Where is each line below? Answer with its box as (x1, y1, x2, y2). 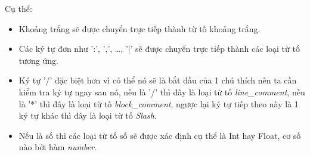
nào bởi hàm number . (18, 141, 97, 153)
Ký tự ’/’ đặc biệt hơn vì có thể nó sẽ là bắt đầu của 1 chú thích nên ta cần (18, 74, 297, 86)
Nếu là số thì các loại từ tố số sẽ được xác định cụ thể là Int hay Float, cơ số (18, 129, 301, 141)
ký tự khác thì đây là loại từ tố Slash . (18, 109, 157, 122)
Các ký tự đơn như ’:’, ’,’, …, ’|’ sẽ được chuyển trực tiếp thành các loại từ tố (18, 42, 300, 55)
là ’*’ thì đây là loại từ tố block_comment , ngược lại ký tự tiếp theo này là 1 (18, 97, 299, 110)
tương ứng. (18, 54, 58, 66)
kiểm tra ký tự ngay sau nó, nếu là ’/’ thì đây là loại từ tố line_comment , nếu (18, 85, 305, 98)
